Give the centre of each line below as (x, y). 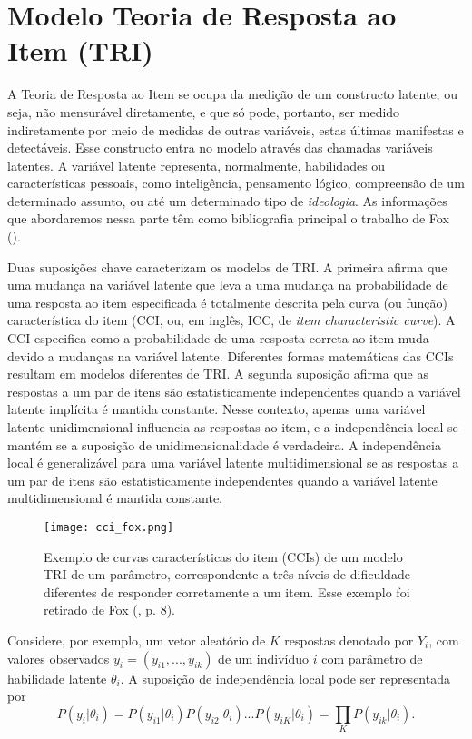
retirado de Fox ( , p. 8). (109, 610)
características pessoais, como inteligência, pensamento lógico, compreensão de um (236, 183)
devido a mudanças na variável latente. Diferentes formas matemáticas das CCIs (231, 355)
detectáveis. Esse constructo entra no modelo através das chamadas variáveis (220, 148)
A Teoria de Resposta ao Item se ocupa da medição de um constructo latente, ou (232, 94)
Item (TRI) (80, 50)
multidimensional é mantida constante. (115, 498)
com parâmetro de (372, 658)
